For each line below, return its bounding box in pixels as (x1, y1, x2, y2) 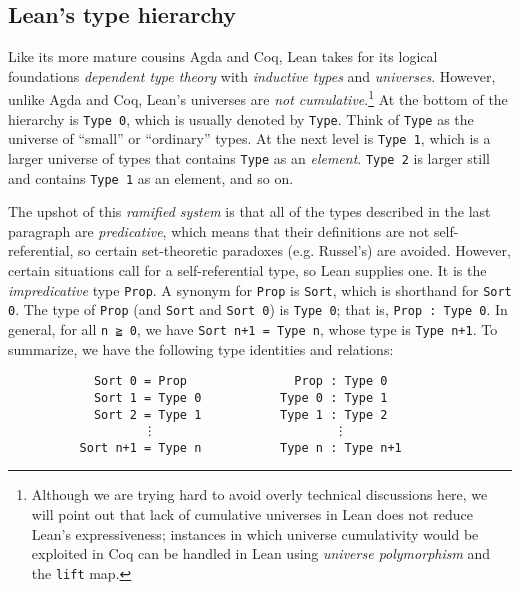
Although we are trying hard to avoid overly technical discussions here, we (31, 484, 488, 505)
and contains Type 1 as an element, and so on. (8, 167, 294, 188)
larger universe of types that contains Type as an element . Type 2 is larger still (8, 147, 490, 168)
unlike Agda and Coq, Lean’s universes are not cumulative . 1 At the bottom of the (8, 86, 508, 110)
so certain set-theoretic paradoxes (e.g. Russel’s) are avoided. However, (78, 240, 511, 261)
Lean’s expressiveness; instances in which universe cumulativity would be (31, 523, 479, 544)
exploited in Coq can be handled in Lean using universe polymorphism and (31, 543, 491, 564)
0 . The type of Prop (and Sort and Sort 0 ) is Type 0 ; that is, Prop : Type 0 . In (8, 299, 508, 320)
